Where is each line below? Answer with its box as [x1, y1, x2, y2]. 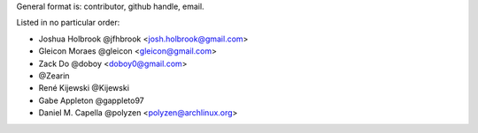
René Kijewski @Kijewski [38, 83, 130, 93]
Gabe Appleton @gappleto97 [38, 95, 145, 106]
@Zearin [38, 70, 70, 81]
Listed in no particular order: [16, 18, 120, 28]
